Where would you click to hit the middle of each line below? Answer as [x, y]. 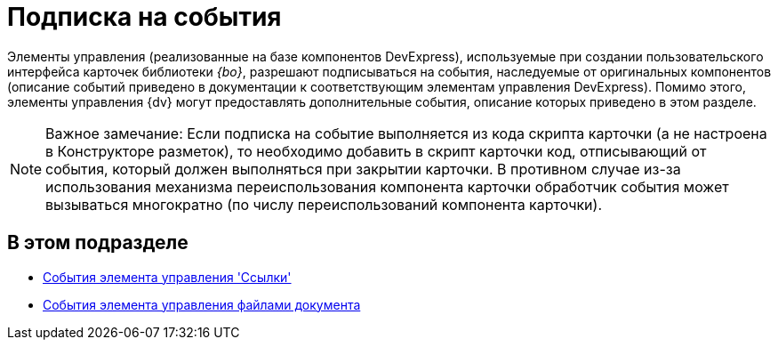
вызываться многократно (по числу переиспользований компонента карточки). [324, 204]
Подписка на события [144, 17]
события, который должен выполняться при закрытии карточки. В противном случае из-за [363, 169]
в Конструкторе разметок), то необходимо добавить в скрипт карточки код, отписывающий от [376, 151]
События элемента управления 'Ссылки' [167, 277]
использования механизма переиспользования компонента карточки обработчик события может [387, 186]
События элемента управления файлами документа [202, 304]
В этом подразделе [98, 243]
